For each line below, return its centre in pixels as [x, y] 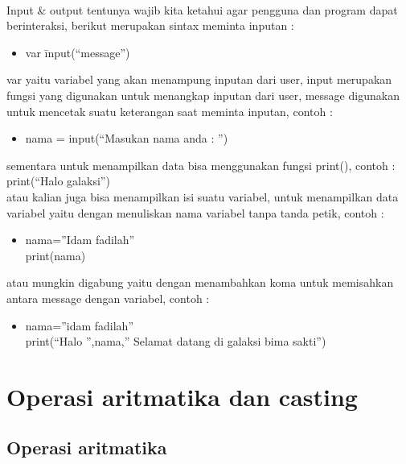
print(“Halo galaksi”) [58, 181]
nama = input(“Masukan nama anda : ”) [127, 138]
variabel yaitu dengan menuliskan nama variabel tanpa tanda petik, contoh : [195, 212]
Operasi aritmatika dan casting [182, 396]
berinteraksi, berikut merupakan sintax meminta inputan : [150, 25]
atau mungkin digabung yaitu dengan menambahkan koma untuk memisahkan [200, 282]
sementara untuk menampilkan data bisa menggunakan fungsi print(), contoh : [201, 165]
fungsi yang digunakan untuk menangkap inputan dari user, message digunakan [203, 95]
